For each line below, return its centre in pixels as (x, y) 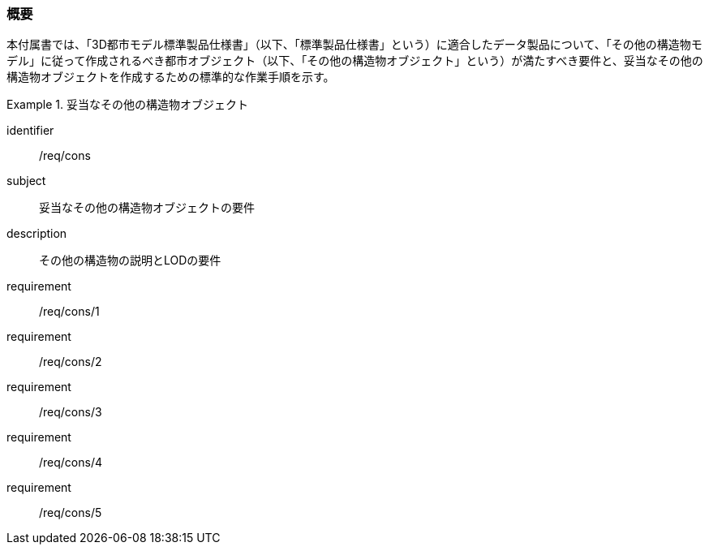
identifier (30, 131)
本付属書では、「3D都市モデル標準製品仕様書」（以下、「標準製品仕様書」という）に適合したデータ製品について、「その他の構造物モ (354, 45)
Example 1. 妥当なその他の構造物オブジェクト (127, 105)
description (37, 234)
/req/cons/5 (71, 513)
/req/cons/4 (71, 463)
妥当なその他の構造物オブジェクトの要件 (147, 208)
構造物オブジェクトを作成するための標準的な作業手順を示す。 (171, 77)
